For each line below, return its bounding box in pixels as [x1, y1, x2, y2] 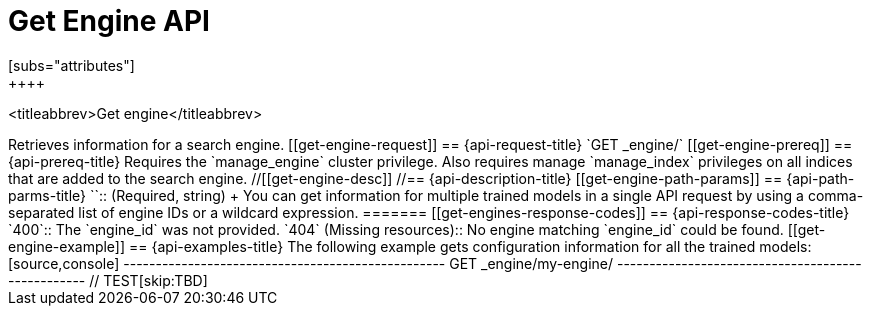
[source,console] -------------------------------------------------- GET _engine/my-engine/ [8, 254, 614, 272]
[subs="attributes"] [8, 56, 135, 74]
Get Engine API [8, 4, 210, 38]
